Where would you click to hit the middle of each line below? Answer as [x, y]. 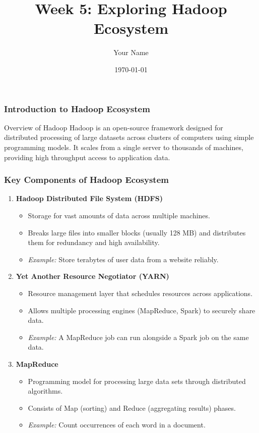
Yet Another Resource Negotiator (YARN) [92, 276]
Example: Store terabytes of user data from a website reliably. [123, 259]
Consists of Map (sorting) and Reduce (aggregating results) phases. [132, 407]
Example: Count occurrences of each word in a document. [117, 425]
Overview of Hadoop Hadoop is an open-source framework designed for [114, 127]
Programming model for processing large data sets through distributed [137, 381]
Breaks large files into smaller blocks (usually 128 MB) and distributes [137, 232]
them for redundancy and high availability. [94, 242]
